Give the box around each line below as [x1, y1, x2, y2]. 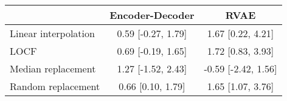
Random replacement [10, 79, 100, 93]
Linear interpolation [10, 26, 95, 40]
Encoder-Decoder [109, 8, 195, 22]
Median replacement [10, 61, 96, 75]
